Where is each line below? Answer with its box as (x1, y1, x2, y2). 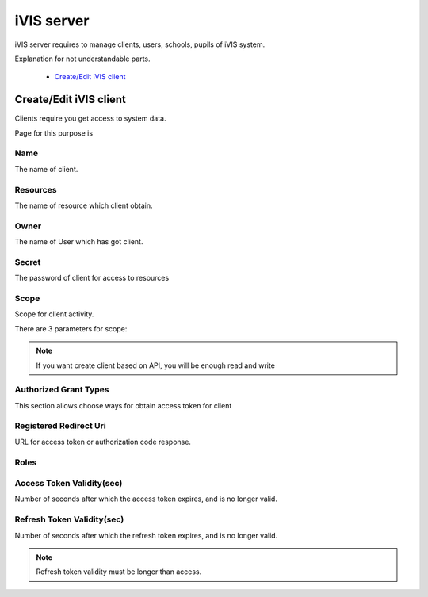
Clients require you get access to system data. (14, 113, 166, 123)
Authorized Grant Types (14, 385, 110, 396)
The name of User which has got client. (14, 237, 143, 247)
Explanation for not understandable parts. (14, 54, 151, 63)
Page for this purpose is (14, 128, 94, 138)
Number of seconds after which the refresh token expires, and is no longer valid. (14, 530, 278, 540)
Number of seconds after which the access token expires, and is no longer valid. (14, 494, 277, 503)
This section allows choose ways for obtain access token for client (14, 400, 232, 410)
